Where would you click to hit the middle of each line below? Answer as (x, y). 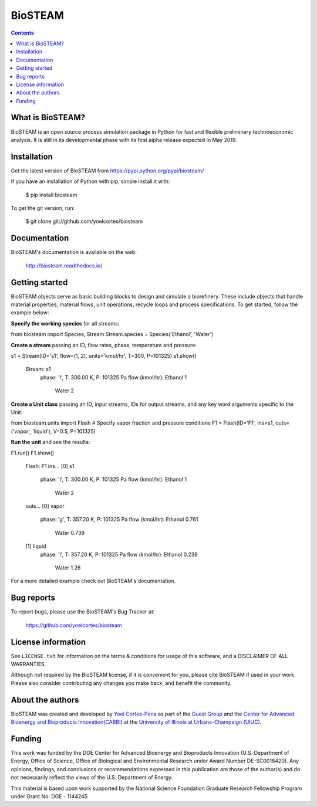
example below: (30, 313)
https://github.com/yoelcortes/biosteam (74, 625)
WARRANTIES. (28, 664)
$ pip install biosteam (51, 195)
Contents (23, 33)
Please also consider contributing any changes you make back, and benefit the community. (121, 683)
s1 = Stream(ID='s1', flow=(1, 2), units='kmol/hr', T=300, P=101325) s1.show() (104, 355)
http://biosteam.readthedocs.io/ (64, 265)
